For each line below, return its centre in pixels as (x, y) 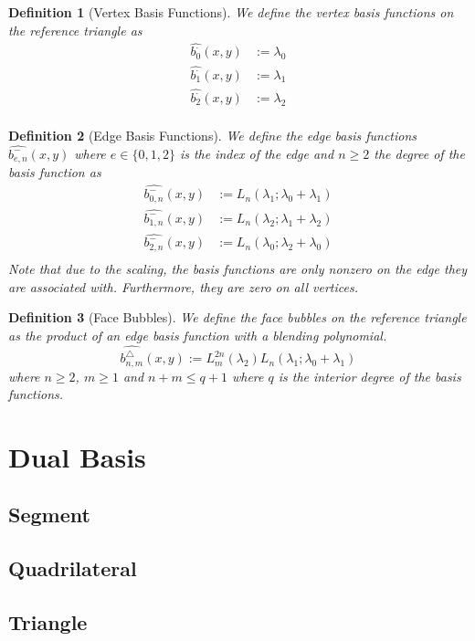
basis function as (55, 172)
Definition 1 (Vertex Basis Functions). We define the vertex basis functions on (231, 12)
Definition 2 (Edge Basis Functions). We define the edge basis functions (213, 135)
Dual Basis (77, 456)
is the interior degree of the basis (369, 376)
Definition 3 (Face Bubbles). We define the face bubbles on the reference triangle (237, 317)
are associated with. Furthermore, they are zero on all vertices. (183, 286)
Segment (49, 515)
